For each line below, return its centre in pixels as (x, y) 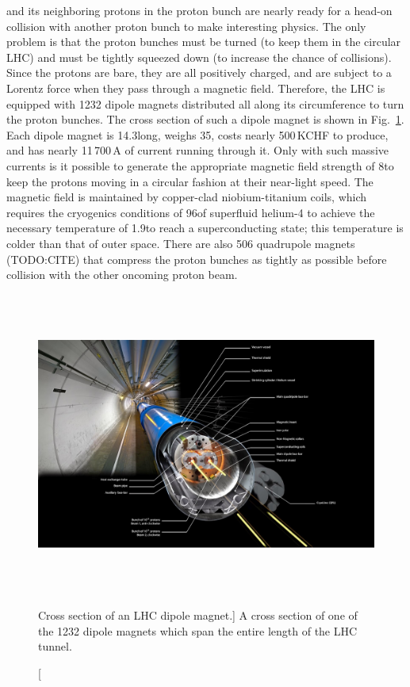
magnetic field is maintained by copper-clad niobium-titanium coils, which (187, 197)
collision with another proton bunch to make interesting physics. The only (186, 26)
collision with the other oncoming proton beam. (122, 275)
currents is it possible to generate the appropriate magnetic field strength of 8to (200, 165)
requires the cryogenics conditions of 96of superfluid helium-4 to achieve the (191, 212)
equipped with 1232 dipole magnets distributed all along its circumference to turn (205, 103)
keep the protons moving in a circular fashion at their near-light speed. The (190, 181)
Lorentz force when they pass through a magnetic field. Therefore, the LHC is (196, 88)
